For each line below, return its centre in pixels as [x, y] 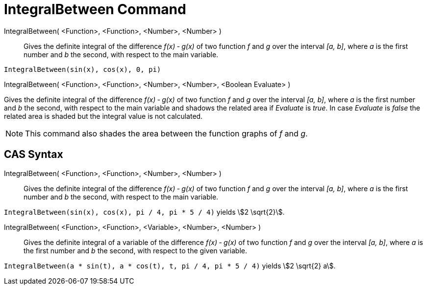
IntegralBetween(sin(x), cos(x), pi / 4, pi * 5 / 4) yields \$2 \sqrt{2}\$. [144, 212]
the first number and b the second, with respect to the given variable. [135, 250]
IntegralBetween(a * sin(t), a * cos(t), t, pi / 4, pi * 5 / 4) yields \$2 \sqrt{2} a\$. [170, 266]
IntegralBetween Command [95, 9]
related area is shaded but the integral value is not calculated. [103, 116]
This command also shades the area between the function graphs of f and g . [166, 133]
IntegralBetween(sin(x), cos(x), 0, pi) [83, 69]
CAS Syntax [34, 155]
